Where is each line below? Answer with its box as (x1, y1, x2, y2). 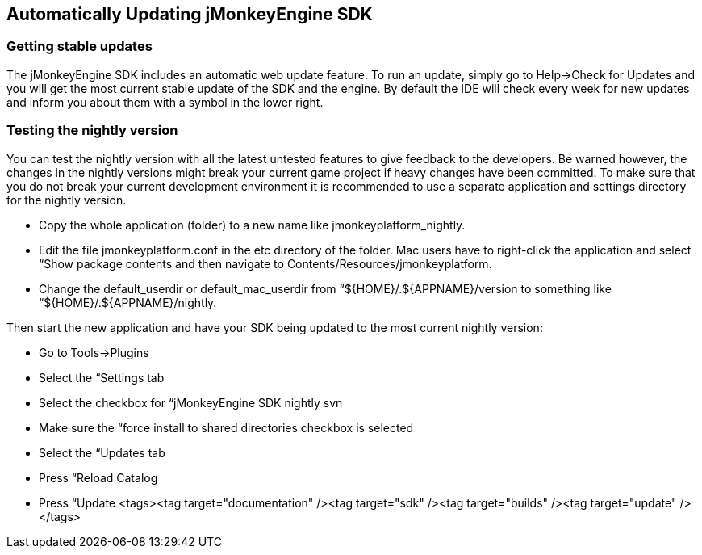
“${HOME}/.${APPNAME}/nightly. (39, 295, 217, 309)
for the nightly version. (6, 192, 127, 207)
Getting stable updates (6, 38, 153, 55)
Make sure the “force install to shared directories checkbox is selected (39, 420, 414, 435)
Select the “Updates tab (39, 445, 165, 460)
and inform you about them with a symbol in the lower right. (6, 95, 324, 109)
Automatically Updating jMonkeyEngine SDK (6, 4, 373, 24)
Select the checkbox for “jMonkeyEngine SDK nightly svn (39, 395, 343, 410)
